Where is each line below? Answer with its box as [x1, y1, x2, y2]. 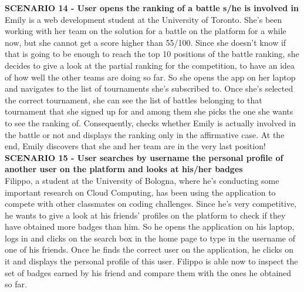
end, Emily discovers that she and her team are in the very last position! [5, 140, 266, 152]
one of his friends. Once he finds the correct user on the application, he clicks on [5, 243, 294, 256]
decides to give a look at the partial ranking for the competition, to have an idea [5, 59, 295, 71]
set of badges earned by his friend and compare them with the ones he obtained [5, 266, 292, 278]
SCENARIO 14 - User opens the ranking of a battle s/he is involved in [5, 2, 299, 14]
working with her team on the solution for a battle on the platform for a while [5, 25, 286, 37]
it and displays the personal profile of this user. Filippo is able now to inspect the [5, 255, 298, 267]
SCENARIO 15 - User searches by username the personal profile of [5, 151, 283, 163]
